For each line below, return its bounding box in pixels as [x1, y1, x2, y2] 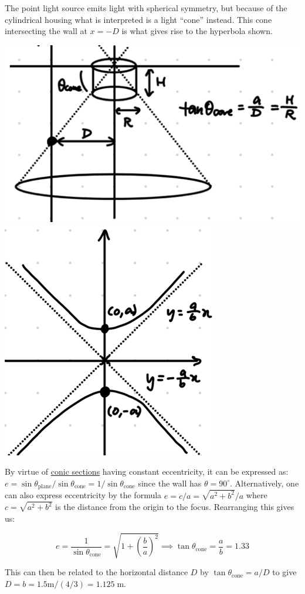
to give [272, 566, 297, 578]
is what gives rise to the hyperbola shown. [121, 25, 273, 37]
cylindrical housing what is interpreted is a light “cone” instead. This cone [5, 13, 272, 25]
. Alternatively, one [230, 476, 299, 489]
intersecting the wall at [5, 25, 87, 37]
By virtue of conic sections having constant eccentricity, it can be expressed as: [5, 465, 289, 478]
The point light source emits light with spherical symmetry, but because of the [5, 2, 287, 14]
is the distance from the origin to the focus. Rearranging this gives [55, 501, 294, 513]
